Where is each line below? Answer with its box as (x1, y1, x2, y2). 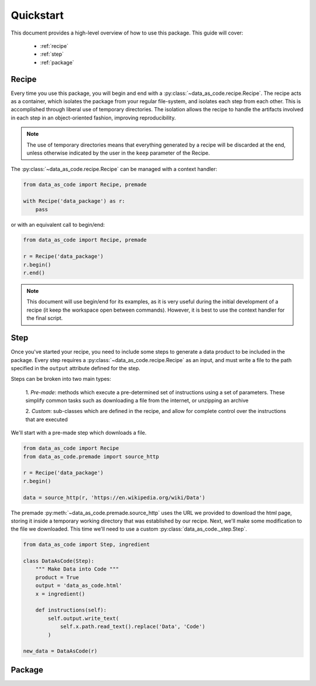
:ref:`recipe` (40, 42, 68, 49)
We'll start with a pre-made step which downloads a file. (11, 429, 147, 436)
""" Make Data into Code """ (35, 566, 119, 572)
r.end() (23, 269, 45, 277)
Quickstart (11, 9, 64, 22)
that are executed (25, 416, 68, 423)
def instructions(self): (35, 607, 107, 613)
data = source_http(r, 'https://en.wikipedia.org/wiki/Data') (23, 494, 205, 501)
